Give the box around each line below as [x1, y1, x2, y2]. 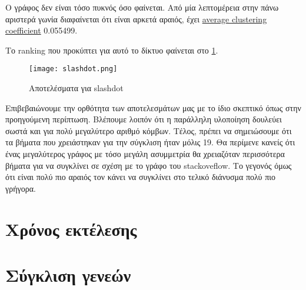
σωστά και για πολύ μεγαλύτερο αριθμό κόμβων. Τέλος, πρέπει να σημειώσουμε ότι [5, 124, 292, 136]
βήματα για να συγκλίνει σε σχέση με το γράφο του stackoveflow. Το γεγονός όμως [5, 159, 292, 171]
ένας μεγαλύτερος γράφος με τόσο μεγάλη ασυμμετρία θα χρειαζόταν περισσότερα [5, 148, 285, 159]
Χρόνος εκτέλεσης [5, 216, 137, 241]
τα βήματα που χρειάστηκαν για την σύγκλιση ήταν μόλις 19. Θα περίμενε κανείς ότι [5, 136, 295, 148]
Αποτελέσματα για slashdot [29, 82, 124, 94]
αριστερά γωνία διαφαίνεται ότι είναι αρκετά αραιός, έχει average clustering [5, 12, 267, 25]
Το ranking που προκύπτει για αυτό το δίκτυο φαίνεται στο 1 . [5, 44, 218, 56]
